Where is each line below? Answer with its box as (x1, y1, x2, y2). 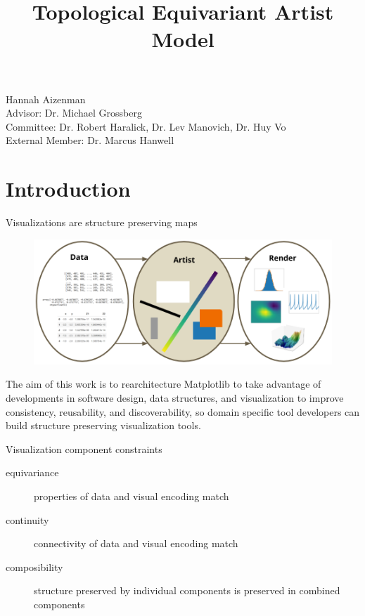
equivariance (6, 465, 59, 480)
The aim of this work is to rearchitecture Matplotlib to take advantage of (6, 376, 321, 391)
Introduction (6, 174, 131, 203)
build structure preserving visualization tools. (6, 418, 201, 433)
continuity (6, 512, 49, 527)
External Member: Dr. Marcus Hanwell (6, 133, 174, 148)
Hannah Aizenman (6, 91, 86, 106)
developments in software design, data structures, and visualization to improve (6, 390, 344, 405)
